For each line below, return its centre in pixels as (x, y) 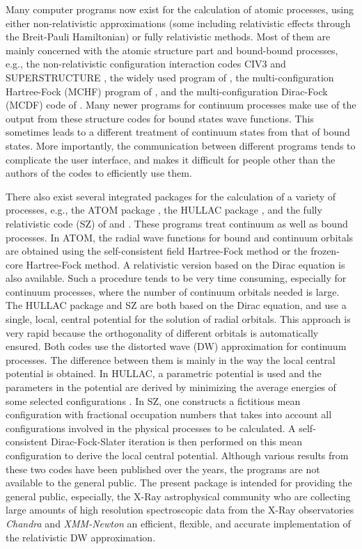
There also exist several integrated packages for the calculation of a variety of (171, 196)
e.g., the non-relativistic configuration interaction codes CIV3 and (146, 64)
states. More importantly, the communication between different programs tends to (181, 145)
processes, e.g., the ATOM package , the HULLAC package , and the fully (164, 210)
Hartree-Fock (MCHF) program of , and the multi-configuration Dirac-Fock (167, 91)
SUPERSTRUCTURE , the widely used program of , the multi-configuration (170, 77)
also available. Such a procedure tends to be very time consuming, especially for (176, 278)
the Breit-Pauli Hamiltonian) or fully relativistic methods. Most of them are (168, 37)
